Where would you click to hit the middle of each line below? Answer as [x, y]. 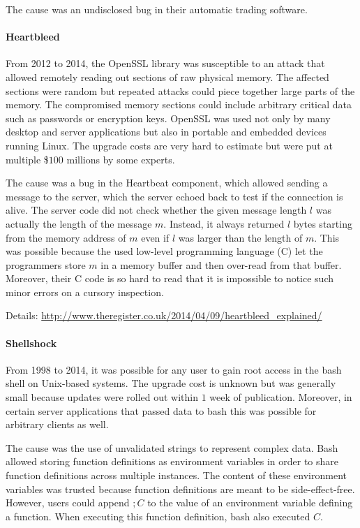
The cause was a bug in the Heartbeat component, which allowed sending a [167, 183]
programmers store [46, 264]
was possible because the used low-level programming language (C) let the [164, 251]
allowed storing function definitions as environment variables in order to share [172, 461]
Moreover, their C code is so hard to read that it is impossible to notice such [170, 278]
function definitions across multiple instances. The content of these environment [176, 475]
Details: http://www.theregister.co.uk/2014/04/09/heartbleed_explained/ [164, 315]
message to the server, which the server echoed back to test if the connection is [174, 196]
